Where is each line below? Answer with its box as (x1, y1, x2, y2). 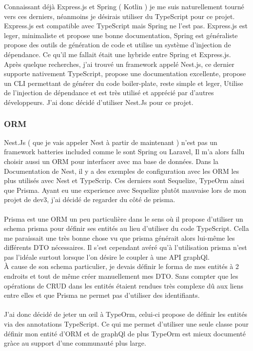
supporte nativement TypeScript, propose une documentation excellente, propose (4, 68, 246, 79)
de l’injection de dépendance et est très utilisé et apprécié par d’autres (4, 87, 214, 98)
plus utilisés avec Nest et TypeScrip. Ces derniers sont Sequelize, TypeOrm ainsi (4, 175, 245, 186)
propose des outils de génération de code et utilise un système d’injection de (4, 40, 231, 50)
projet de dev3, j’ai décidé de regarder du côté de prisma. (4, 194, 175, 205)
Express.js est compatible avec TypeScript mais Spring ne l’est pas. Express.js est (4, 21, 248, 31)
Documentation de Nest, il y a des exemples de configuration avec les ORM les (4, 165, 239, 176)
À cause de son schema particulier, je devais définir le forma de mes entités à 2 (4, 261, 239, 271)
